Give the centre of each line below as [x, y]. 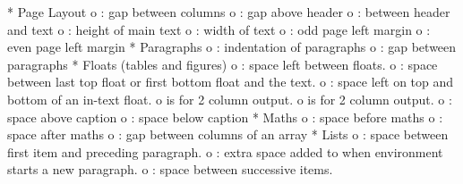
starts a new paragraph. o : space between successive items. [170, 169]
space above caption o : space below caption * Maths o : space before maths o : [225, 117]
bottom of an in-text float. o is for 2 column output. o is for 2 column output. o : [230, 99]
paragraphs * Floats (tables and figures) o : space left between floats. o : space [223, 64]
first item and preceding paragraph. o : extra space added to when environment [225, 151]
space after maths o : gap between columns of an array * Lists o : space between [228, 134]
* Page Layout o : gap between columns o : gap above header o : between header [229, 12]
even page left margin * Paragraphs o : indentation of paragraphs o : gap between [232, 47]
